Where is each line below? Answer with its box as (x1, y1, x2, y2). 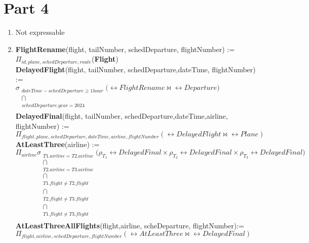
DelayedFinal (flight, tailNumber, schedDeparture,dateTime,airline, (15, 111, 228, 121)
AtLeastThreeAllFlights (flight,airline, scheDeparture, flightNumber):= (15, 220, 244, 230)
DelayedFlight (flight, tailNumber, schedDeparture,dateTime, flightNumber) (15, 64, 256, 74)
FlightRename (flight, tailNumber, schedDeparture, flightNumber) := (15, 43, 235, 54)
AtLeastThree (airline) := (15, 138, 100, 149)
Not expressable (15, 27, 65, 37)
